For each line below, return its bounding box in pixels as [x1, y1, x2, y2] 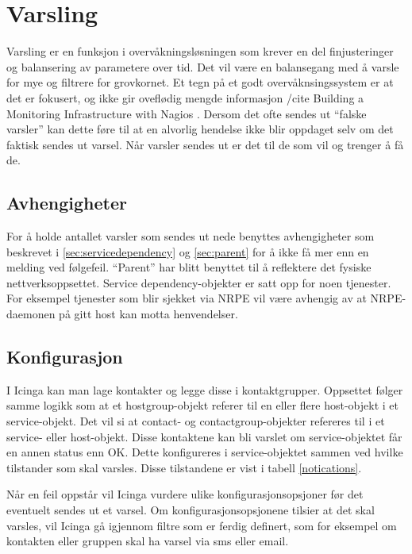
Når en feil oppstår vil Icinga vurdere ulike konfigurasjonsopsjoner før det [6, 486, 364, 502]
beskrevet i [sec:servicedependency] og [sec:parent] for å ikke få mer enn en [6, 243, 369, 260]
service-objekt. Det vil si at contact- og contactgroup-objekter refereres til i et [6, 413, 385, 429]
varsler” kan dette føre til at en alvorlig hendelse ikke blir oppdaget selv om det [6, 121, 394, 137]
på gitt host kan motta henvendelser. [59, 306, 238, 322]
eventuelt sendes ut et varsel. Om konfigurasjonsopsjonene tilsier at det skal [6, 502, 375, 517]
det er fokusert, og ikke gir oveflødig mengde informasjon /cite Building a [6, 89, 364, 106]
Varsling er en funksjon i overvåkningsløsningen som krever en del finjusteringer [6, 43, 394, 60]
